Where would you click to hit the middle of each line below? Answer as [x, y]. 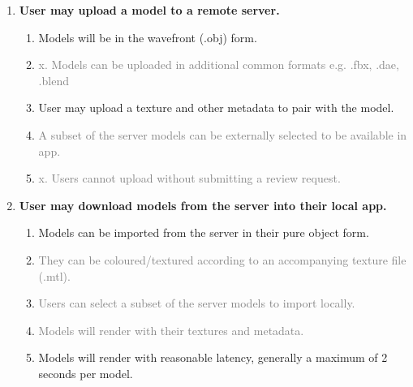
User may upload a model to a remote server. [149, 10]
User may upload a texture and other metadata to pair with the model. [216, 107]
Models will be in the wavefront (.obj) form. [148, 37]
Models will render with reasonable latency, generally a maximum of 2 [213, 357]
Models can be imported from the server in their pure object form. [204, 232]
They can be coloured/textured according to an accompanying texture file [222, 259]
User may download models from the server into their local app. [203, 205]
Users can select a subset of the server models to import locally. [197, 303]
